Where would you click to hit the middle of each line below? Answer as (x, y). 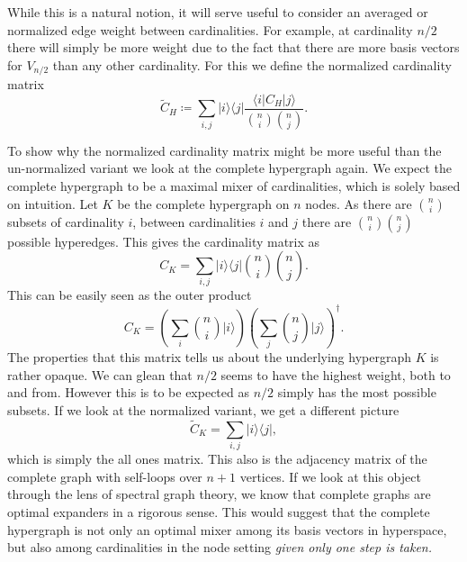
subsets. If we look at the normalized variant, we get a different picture (203, 410)
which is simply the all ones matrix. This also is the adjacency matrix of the (217, 459)
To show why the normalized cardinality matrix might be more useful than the (225, 150)
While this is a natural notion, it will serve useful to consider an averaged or (218, 12)
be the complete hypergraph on (203, 203)
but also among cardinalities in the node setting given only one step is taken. (220, 547)
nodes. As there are (359, 203)
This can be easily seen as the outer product (130, 295)
